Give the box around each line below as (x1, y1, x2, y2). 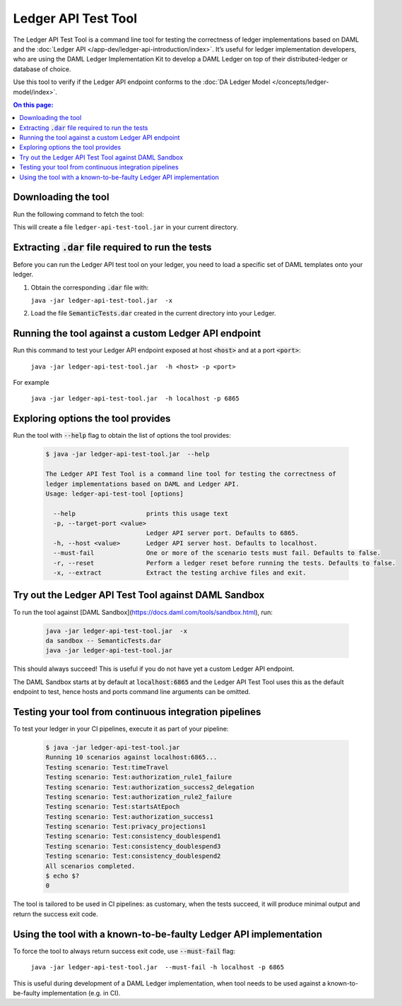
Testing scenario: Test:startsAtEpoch (45, 803, 180, 811)
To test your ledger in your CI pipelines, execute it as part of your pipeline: (13, 724, 229, 733)
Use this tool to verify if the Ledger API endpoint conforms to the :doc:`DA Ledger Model (13, 78, 271, 86)
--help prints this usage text (53, 509, 229, 517)
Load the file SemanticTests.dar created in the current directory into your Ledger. (30, 309, 276, 318)
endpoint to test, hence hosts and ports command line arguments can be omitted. (13, 688, 251, 696)
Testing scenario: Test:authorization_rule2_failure (45, 793, 232, 801)
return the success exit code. (13, 909, 98, 918)
